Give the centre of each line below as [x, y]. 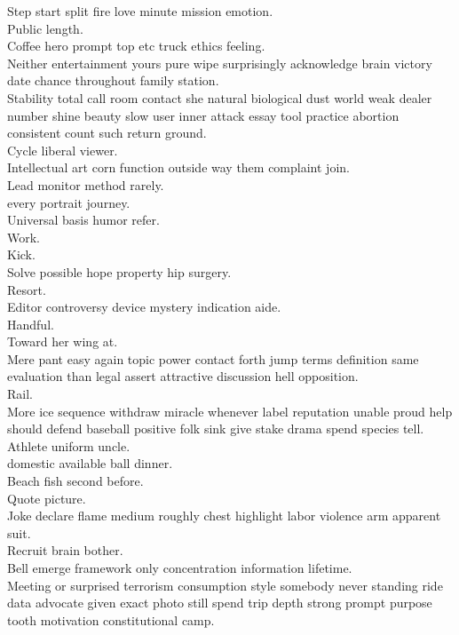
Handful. [31, 324]
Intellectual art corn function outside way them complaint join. [178, 167]
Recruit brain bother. [65, 550]
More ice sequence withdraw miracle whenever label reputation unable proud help [230, 411]
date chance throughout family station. [113, 80]
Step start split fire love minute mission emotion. [140, 11]
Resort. [27, 289]
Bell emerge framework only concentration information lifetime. [180, 568]
